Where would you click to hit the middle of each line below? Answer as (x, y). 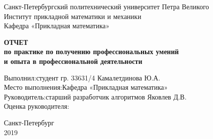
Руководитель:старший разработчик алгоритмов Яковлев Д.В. (95, 96)
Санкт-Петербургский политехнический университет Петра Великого (106, 6)
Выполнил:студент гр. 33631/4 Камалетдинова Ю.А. (82, 77)
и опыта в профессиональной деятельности (73, 61)
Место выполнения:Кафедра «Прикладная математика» (86, 87)
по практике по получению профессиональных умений (92, 51)
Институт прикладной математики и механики (73, 16)
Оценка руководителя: (37, 106)
